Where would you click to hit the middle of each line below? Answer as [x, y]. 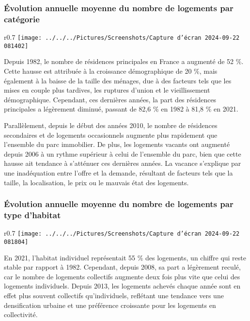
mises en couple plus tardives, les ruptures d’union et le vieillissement [107, 90]
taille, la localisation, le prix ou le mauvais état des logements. [96, 182]
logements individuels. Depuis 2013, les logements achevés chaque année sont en [122, 286]
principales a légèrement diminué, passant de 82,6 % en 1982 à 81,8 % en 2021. [121, 109]
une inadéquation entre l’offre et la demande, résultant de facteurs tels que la [118, 172]
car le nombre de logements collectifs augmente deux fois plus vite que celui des [122, 276]
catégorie [22, 19]
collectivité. [21, 314]
